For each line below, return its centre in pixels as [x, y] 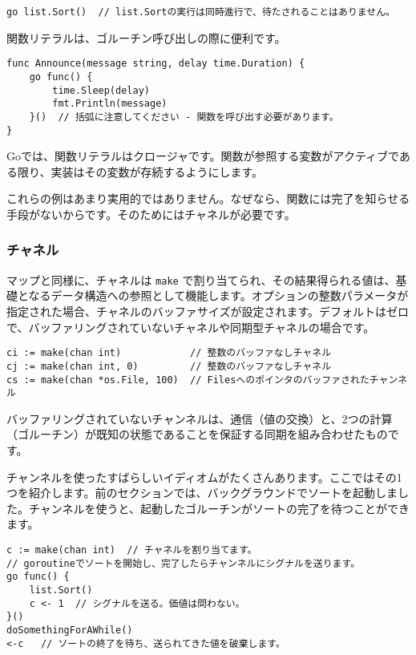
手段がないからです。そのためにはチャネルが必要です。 [151, 214]
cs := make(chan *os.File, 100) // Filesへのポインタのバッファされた [188, 380]
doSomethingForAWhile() [70, 630]
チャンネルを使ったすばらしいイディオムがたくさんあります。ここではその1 [204, 477]
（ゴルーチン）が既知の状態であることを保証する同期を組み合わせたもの [197, 434]
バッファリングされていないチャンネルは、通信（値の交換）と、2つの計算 [200, 418]
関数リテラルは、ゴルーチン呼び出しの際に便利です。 [146, 37]
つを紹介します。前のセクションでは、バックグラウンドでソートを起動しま [202, 493]
